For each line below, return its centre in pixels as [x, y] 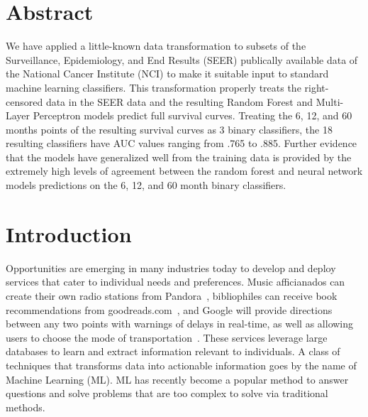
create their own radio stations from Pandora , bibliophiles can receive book [172, 295]
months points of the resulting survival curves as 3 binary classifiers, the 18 [169, 129]
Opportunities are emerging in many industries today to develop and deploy [171, 267]
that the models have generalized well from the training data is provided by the [179, 157]
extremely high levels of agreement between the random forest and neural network [184, 171]
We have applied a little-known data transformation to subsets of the [156, 46]
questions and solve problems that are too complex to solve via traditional [167, 393]
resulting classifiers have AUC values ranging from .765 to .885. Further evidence [182, 143]
